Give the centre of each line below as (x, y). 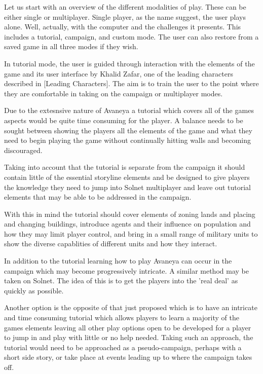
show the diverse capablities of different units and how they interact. (111, 244)
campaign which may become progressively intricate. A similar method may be (126, 270)
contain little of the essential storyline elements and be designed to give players (127, 177)
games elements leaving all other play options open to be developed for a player (128, 327)
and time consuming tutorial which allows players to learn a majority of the (122, 317)
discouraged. (23, 150)
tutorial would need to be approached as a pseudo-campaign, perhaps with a (123, 347)
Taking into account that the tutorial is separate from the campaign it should (125, 167)
